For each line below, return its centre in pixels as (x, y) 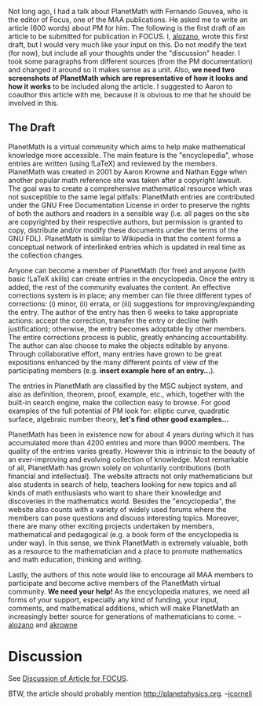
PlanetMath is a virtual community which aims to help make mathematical (127, 146)
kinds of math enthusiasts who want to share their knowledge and (115, 492)
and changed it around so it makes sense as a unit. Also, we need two (122, 70)
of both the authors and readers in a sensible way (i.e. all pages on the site (129, 213)
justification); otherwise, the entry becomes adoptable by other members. (128, 328)
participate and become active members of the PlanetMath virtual (115, 583)
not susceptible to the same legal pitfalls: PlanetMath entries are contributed (131, 196)
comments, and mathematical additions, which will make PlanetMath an (124, 608)
